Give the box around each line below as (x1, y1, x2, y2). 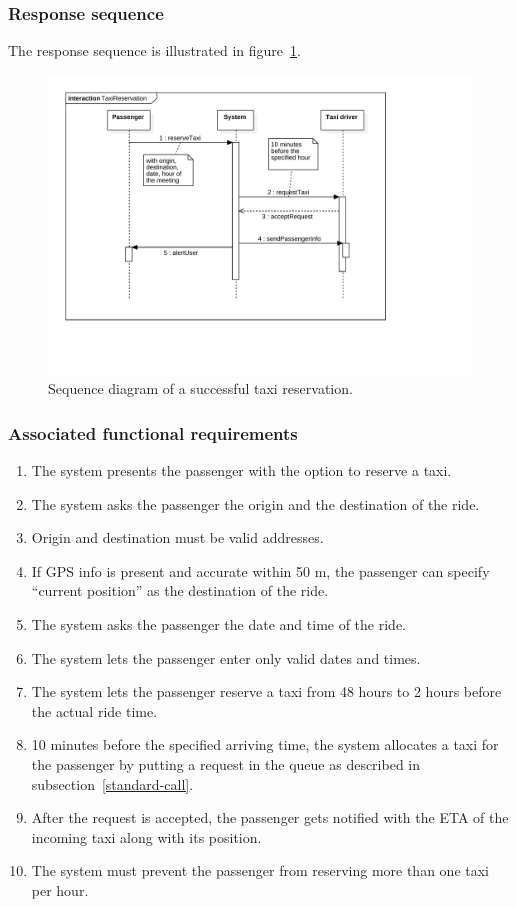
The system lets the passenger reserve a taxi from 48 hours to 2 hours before (31, 681, 502, 702)
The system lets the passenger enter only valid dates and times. (31, 647, 421, 668)
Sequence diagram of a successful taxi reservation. (48, 378, 353, 399)
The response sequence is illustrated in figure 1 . (8, 40, 301, 61)
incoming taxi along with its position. (31, 826, 262, 847)
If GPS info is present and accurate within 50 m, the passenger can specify (31, 560, 490, 581)
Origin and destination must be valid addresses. (31, 527, 324, 548)
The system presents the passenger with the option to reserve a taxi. (31, 460, 452, 480)
